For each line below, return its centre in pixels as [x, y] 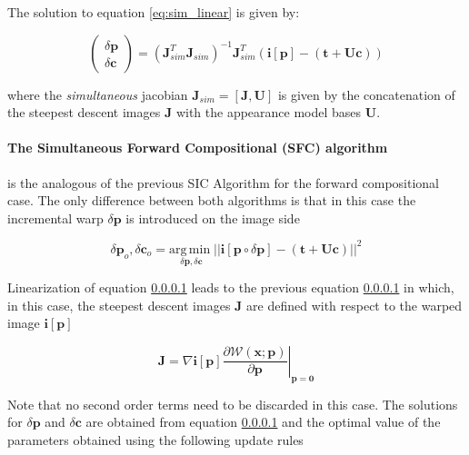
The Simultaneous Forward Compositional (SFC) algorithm [198, 148]
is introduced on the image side [213, 218]
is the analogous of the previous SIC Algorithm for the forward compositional [223, 182]
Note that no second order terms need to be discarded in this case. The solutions [233, 404]
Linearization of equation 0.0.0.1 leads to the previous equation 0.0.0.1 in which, [231, 287]
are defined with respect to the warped [354, 305]
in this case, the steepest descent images [119, 305]
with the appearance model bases [269, 112]
